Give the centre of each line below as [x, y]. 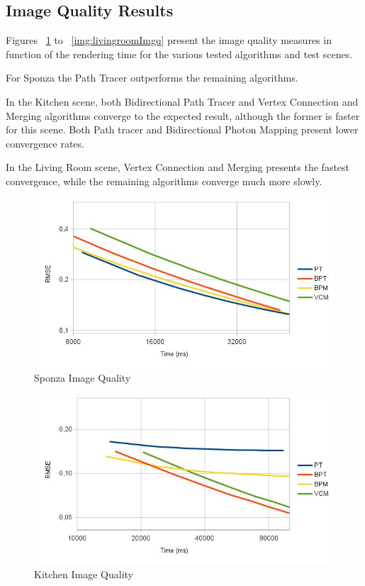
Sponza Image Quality [83, 377]
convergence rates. [45, 143]
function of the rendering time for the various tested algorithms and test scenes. [179, 54]
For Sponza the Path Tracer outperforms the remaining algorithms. [152, 78]
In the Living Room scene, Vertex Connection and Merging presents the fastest [178, 167]
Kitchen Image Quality [84, 574]
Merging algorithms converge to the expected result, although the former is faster [183, 115]
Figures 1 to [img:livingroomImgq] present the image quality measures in [169, 40]
